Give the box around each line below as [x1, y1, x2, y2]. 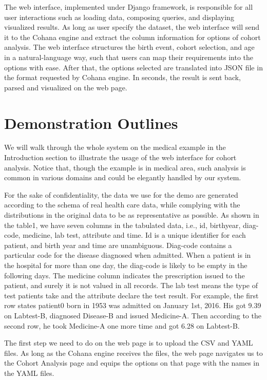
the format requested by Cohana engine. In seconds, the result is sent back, [4, 72, 241, 83]
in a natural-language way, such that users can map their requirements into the [4, 51, 254, 62]
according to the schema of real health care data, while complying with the [4, 199, 240, 210]
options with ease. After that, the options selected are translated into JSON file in [4, 62, 263, 72]
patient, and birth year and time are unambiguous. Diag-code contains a [4, 239, 232, 250]
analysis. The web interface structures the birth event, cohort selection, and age [4, 42, 255, 52]
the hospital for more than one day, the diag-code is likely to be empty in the [4, 260, 247, 270]
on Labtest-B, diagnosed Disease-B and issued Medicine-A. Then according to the [4, 310, 261, 320]
